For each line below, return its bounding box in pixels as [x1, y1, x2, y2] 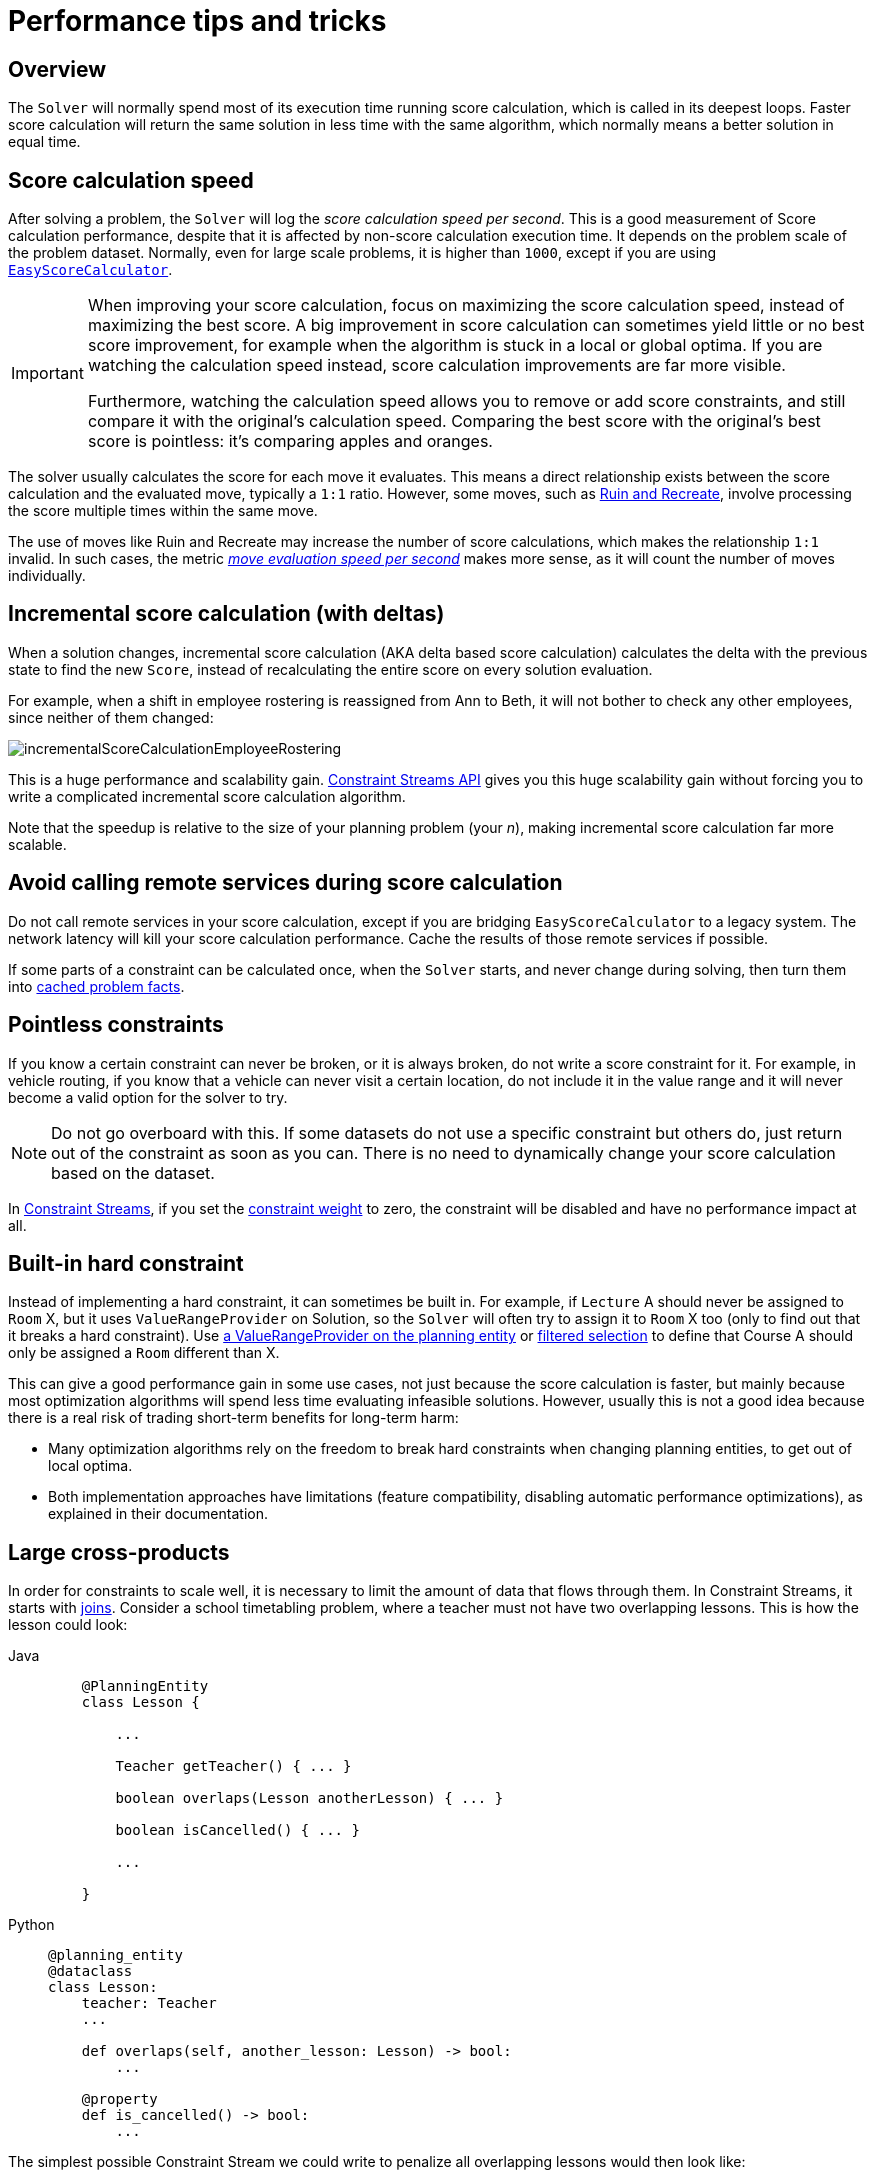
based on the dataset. [51, 1162, 215, 1183]
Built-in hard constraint [8, 1250, 244, 1276]
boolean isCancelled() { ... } [115, 1822, 360, 1839]
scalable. [8, 835, 67, 853]
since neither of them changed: [8, 708, 214, 726]
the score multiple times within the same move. [8, 502, 318, 520]
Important [11, 363, 84, 384]
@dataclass [48, 1963, 133, 1980]
